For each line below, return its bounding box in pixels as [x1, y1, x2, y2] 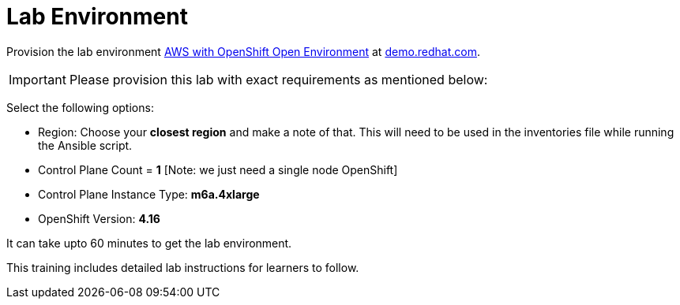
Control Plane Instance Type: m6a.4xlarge [38, 187, 260, 201]
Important [9, 71, 66, 87]
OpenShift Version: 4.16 [38, 211, 160, 225]
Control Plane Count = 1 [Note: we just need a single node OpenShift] [38, 162, 398, 177]
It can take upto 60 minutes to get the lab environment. [6, 236, 292, 250]
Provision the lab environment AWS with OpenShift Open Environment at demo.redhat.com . [6, 44, 481, 58]
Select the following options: [6, 100, 154, 114]
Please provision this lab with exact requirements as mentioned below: [69, 71, 488, 87]
